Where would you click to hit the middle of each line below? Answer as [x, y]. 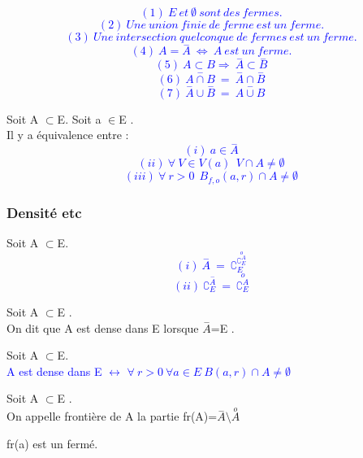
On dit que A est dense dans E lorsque [103, 327]
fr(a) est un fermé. [52, 443]
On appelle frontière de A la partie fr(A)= [112, 416]
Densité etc [44, 212]
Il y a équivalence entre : [68, 135]
